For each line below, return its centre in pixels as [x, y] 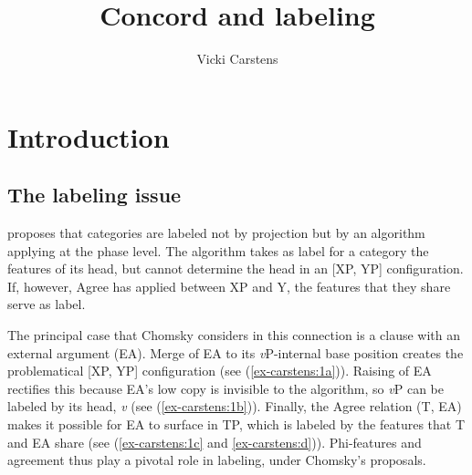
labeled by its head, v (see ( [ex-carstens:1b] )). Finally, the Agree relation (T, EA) [235, 406]
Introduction [89, 136]
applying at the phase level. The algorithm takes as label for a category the [218, 250]
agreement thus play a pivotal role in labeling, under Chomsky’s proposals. [217, 460]
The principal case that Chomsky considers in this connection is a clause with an [234, 335]
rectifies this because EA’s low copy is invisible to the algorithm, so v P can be [226, 388]
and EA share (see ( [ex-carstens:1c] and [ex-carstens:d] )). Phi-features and [215, 442]
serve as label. [47, 304]
